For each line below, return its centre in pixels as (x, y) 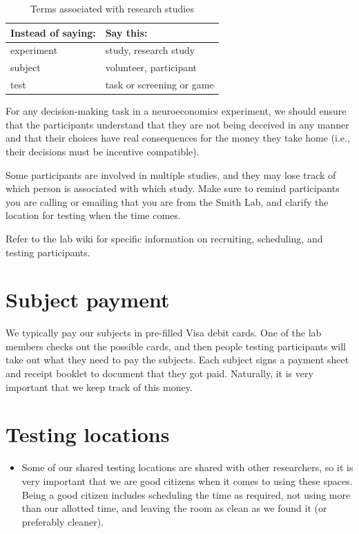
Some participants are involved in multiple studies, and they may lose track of (171, 174)
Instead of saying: (53, 32)
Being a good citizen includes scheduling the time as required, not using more (186, 494)
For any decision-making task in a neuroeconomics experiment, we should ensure (176, 111)
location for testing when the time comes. (93, 215)
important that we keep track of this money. (99, 387)
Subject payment (88, 299)
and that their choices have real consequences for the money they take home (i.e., (178, 138)
